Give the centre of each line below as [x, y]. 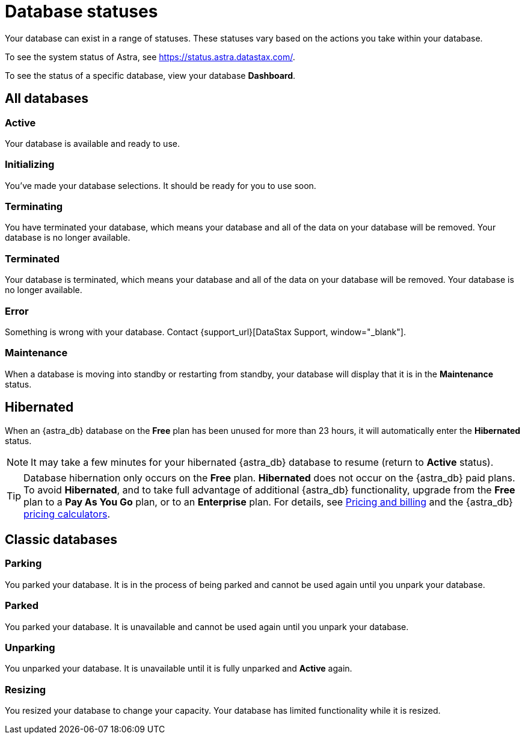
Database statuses [81, 11]
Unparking [30, 647]
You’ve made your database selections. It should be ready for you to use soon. [161, 185]
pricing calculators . [67, 514]
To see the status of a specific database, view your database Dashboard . [150, 75]
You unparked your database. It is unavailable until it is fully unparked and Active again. [179, 669]
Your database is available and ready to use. [92, 143]
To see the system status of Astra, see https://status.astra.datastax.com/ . [150, 57]
